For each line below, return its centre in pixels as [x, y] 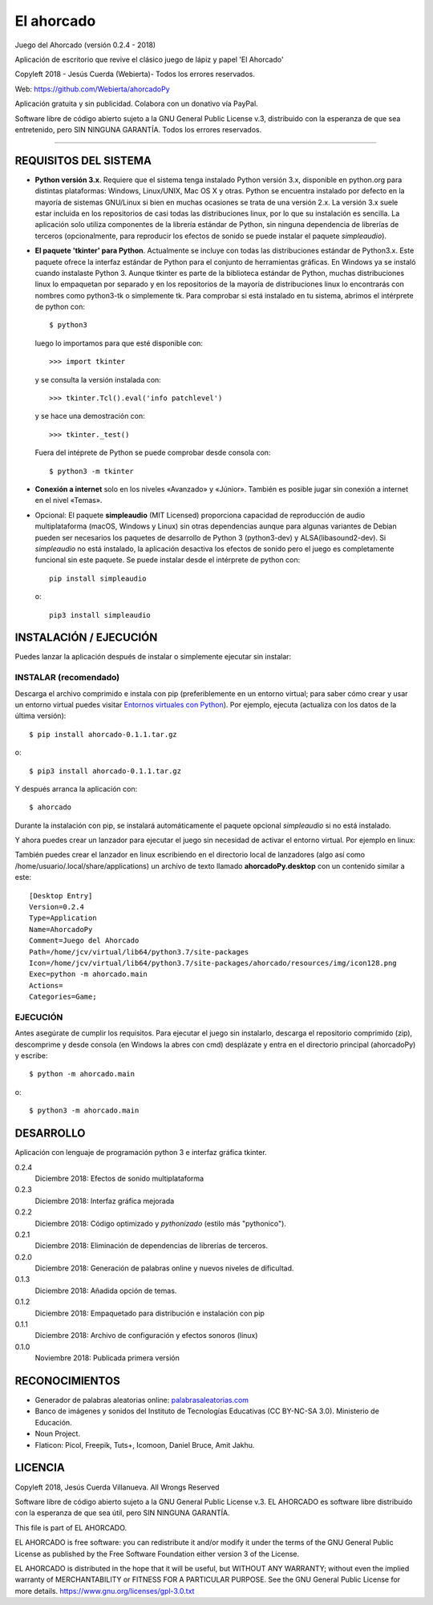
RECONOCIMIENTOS [67, 1381]
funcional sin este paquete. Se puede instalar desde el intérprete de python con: [168, 560]
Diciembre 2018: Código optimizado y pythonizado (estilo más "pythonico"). [160, 1223]
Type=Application [63, 918]
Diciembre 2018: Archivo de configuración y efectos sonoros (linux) [146, 1335]
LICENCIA [40, 1468]
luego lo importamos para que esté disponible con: [119, 343]
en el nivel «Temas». [69, 501]
